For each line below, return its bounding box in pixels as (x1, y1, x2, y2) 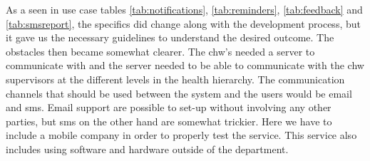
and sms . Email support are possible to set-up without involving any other (6, 100, 332, 115)
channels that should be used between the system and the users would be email (6, 85, 352, 100)
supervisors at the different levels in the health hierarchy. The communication (6, 71, 345, 86)
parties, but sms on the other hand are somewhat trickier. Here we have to (6, 113, 332, 128)
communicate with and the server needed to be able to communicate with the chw (6, 58, 364, 73)
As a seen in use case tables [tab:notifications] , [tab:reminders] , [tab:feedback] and (6, 2, 363, 16)
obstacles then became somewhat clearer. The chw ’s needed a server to (6, 43, 315, 58)
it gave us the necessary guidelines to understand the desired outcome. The (6, 30, 334, 45)
